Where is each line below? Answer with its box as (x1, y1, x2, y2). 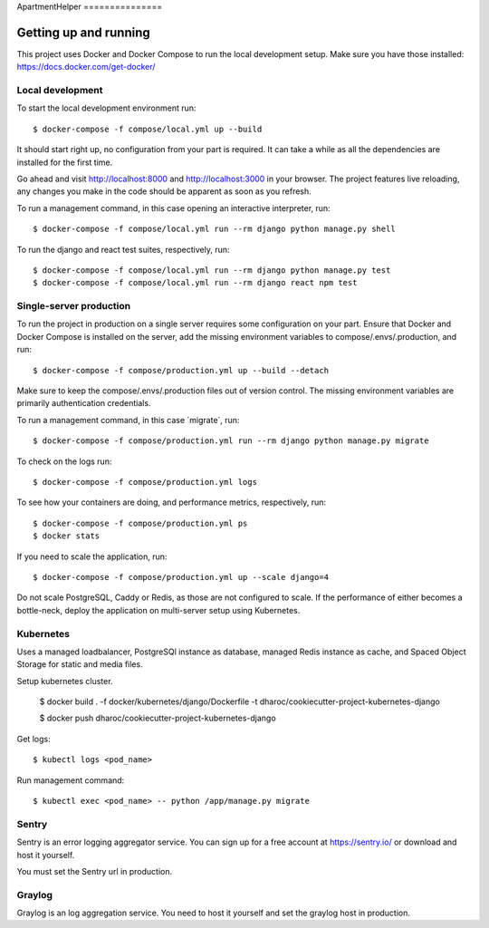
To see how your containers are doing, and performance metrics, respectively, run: (16, 497, 326, 507)
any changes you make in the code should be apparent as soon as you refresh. (16, 186, 312, 197)
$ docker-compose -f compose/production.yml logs (33, 477, 258, 487)
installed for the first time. (16, 157, 113, 168)
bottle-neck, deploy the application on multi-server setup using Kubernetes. (16, 604, 301, 615)
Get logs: (16, 733, 51, 744)
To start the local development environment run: (16, 102, 197, 113)
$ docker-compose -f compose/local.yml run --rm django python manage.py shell (33, 224, 396, 235)
